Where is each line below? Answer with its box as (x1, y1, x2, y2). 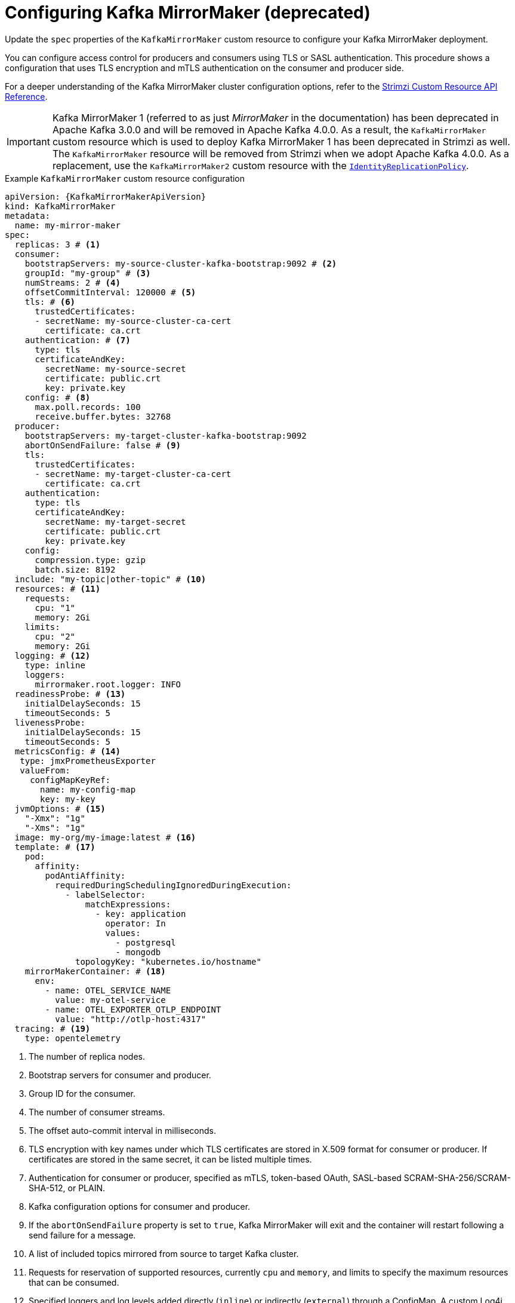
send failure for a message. (29, 1229, 136, 1240)
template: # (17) (14, 842, 95, 852)
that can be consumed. (29, 1277, 119, 1287)
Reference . (5, 91, 48, 102)
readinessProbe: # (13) (14, 689, 126, 699)
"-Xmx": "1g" (24, 813, 85, 823)
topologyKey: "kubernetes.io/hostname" (75, 956, 261, 966)
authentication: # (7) (24, 335, 131, 345)
